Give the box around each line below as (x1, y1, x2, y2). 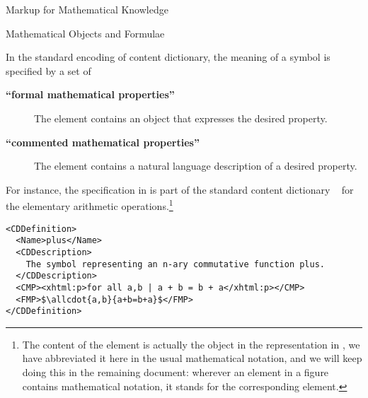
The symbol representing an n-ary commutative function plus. (25, 259, 326, 269)
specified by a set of (6, 63, 91, 78)
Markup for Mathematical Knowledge (6, 2, 168, 16)
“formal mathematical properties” (6, 87, 175, 102)
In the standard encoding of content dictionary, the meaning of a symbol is (6, 49, 330, 64)
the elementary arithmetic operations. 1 (6, 197, 173, 213)
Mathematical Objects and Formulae (6, 25, 165, 40)
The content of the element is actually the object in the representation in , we (22, 336, 360, 351)
